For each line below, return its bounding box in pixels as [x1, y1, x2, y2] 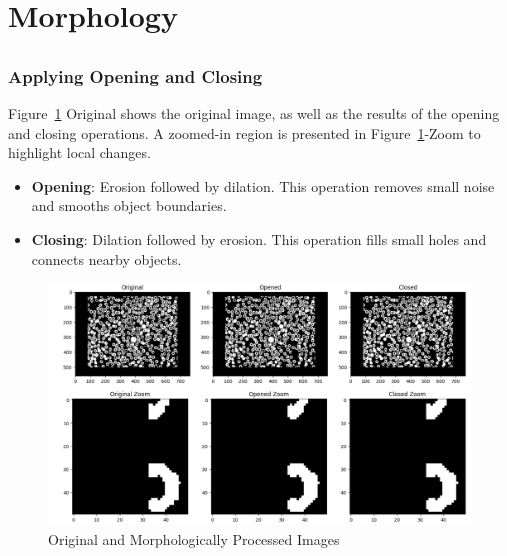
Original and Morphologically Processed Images [48, 529, 340, 550]
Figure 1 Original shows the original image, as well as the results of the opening [8, 103, 500, 124]
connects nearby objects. [31, 248, 182, 269]
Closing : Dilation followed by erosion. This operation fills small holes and [31, 229, 487, 250]
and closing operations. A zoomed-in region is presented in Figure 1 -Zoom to [8, 122, 481, 143]
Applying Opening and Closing [8, 63, 263, 88]
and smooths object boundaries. [31, 195, 227, 216]
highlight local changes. [8, 142, 151, 163]
